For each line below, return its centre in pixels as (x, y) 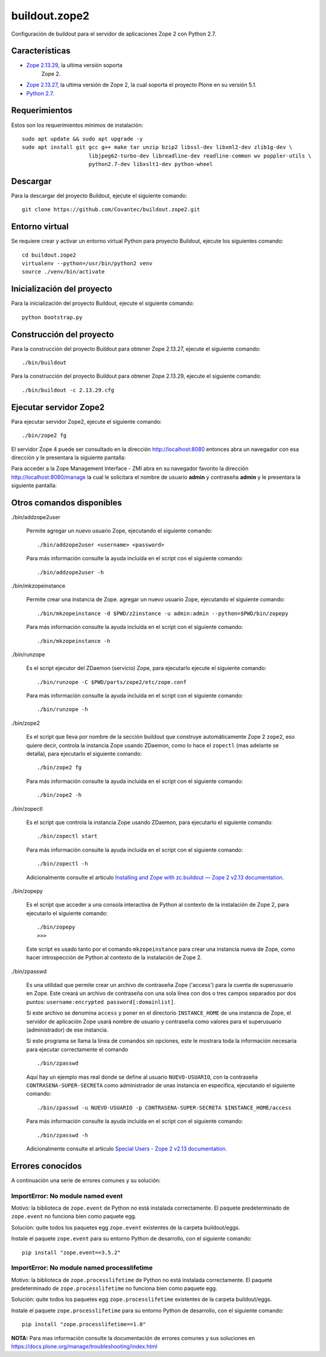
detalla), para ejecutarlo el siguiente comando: (84, 754)
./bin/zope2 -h (59, 795)
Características (41, 51)
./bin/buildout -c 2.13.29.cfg (68, 390)
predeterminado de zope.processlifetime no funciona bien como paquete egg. (114, 1288)
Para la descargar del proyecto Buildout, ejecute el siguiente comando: (99, 196)
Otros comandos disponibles (66, 503)
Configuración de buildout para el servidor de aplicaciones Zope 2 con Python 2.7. (114, 34)
